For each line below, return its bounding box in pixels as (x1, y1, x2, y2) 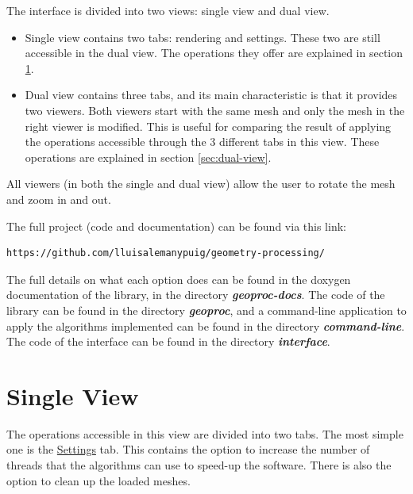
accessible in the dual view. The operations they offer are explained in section (25, 44, 403, 61)
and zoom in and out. (6, 190, 111, 207)
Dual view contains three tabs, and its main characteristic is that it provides (25, 86, 398, 103)
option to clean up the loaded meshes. (6, 472, 191, 488)
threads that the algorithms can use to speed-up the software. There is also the (6, 457, 392, 473)
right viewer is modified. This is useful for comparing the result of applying (25, 117, 392, 134)
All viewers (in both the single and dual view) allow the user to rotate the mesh (6, 175, 396, 192)
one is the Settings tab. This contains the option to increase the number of (6, 441, 370, 458)
